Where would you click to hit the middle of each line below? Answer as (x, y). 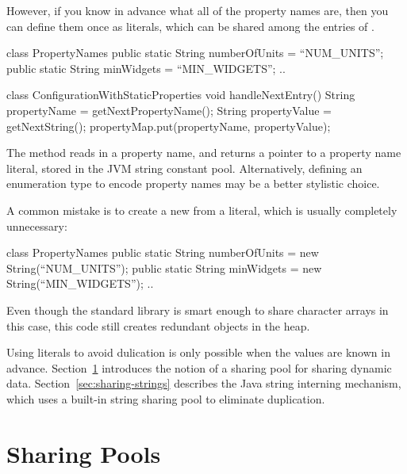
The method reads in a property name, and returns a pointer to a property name (204, 153)
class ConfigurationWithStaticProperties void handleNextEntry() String (181, 95)
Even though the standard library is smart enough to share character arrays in (198, 310)
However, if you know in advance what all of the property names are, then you (198, 10)
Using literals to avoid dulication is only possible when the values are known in (198, 352)
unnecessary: (37, 226)
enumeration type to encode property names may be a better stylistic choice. (193, 183)
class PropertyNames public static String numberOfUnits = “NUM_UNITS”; (195, 53)
